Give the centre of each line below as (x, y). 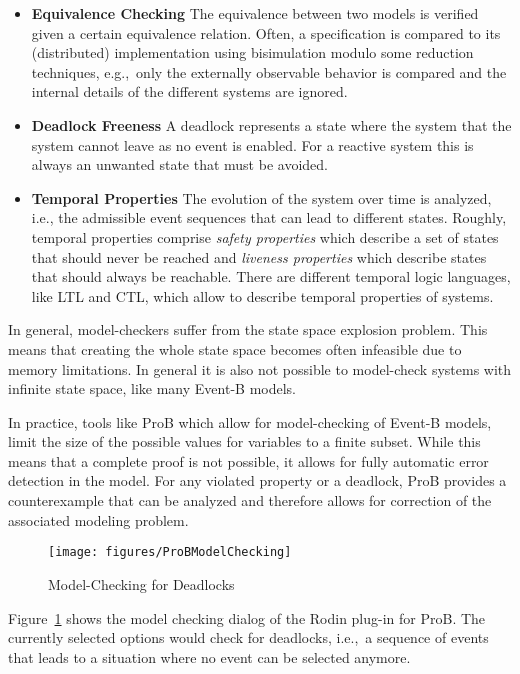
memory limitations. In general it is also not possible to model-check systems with (260, 368)
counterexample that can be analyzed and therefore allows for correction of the (250, 500)
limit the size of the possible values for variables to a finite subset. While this (244, 441)
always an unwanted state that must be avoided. (179, 164)
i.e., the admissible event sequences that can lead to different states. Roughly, (269, 217)
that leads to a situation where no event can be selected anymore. (209, 656)
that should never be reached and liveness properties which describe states (259, 256)
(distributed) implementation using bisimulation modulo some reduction (252, 52)
